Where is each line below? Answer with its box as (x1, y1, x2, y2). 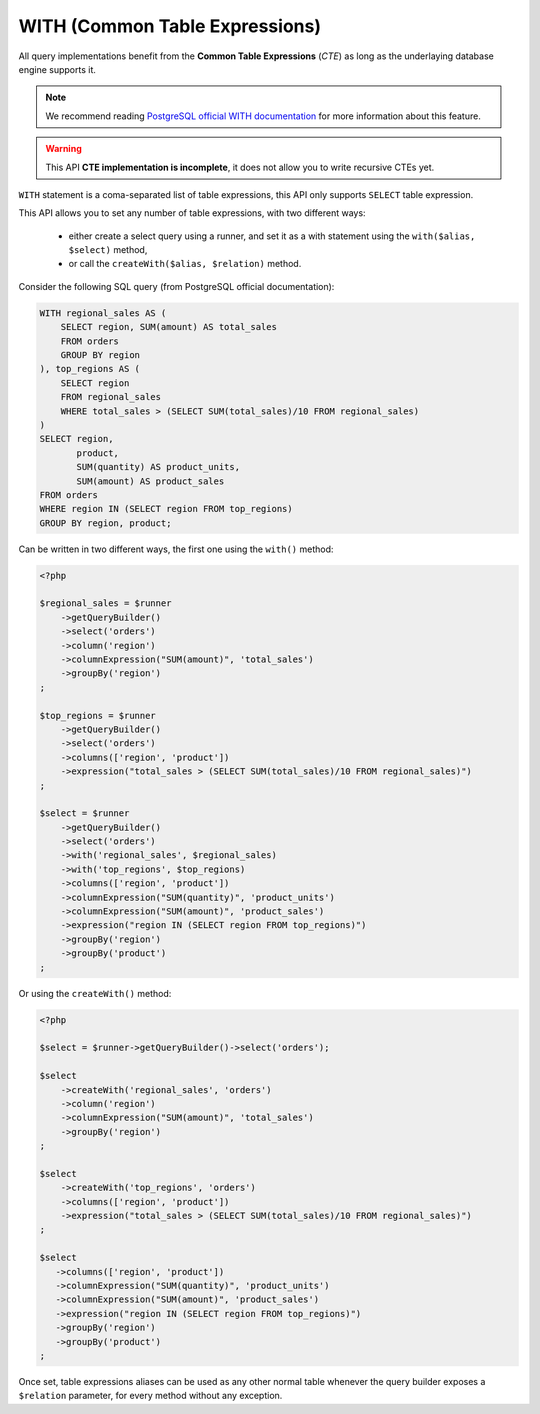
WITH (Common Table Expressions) (18, 15, 322, 37)
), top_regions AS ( (39, 363, 140, 375)
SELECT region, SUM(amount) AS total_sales (60, 321, 277, 333)
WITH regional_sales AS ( (39, 307, 167, 319)
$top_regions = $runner (39, 710, 157, 721)
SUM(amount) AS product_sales (76, 475, 225, 487)
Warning (45, 143, 82, 155)
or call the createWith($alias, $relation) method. (68, 258, 302, 270)
